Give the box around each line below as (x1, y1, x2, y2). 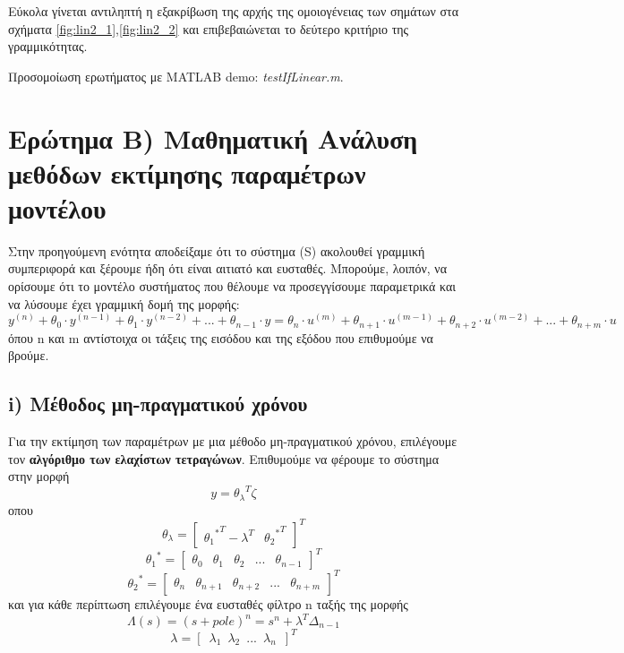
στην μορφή (8, 467, 70, 485)
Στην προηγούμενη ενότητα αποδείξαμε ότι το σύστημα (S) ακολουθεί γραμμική (8, 241, 425, 260)
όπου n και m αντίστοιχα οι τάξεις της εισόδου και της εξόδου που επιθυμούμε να (8, 328, 433, 347)
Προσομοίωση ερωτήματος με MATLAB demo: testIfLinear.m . (8, 66, 344, 85)
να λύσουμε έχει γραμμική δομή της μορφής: (8, 294, 240, 313)
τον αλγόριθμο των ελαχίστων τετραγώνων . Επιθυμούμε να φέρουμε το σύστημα (8, 449, 440, 468)
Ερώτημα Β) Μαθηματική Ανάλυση (8, 119, 418, 156)
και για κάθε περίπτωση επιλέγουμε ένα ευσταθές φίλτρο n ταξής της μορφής (8, 594, 408, 613)
